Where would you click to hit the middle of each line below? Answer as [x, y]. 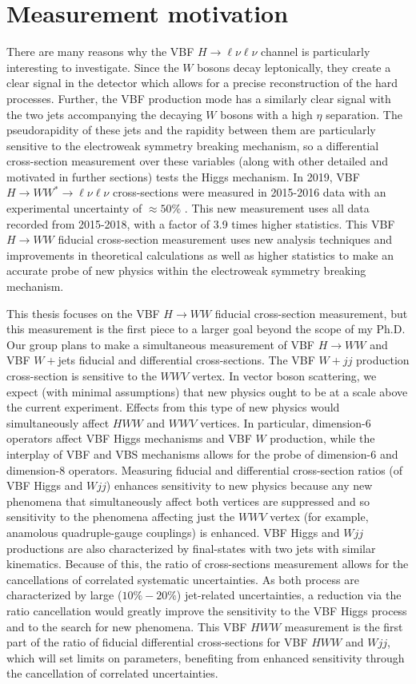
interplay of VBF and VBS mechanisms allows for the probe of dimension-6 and [202, 453]
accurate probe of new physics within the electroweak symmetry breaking [186, 270]
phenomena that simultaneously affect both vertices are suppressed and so [188, 501]
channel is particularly [316, 52]
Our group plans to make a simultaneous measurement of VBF [161, 344]
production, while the [322, 438]
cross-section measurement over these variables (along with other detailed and [197, 161]
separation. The [364, 114]
